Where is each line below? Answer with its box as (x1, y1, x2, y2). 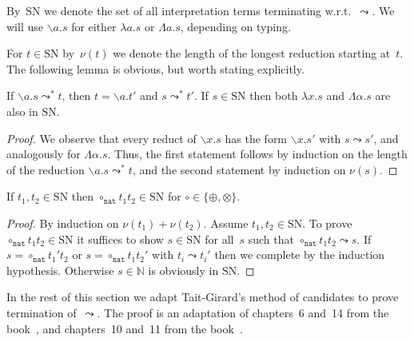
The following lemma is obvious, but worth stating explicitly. (6, 60, 305, 77)
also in (6, 102, 38, 119)
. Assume (203, 214, 249, 231)
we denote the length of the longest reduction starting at (113, 45, 391, 62)
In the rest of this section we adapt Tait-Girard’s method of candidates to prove (6, 288, 399, 305)
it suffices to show (77, 230, 164, 247)
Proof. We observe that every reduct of (6, 129, 197, 146)
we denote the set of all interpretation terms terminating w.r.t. (44, 2, 352, 18)
